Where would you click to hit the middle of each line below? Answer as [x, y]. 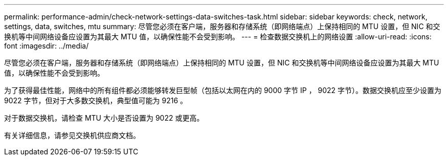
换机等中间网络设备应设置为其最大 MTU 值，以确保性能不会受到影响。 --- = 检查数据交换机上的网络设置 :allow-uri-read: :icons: [218, 37]
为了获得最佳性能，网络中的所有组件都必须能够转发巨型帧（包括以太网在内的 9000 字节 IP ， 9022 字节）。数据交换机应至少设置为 [223, 90]
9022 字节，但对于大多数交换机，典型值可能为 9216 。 [96, 100]
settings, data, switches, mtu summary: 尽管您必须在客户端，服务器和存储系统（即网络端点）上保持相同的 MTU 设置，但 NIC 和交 [222, 26]
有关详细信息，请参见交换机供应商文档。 [72, 135]
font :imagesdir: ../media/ [47, 46]
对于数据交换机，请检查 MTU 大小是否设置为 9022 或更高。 [104, 118]
